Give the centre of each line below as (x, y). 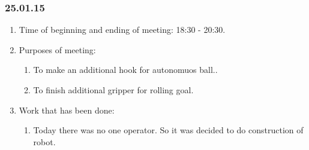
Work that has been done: (67, 110)
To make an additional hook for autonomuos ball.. (125, 70)
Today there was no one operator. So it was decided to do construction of (168, 130)
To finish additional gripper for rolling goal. (113, 90)
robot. (44, 141)
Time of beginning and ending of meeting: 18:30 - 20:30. (122, 30)
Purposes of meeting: (57, 49)
